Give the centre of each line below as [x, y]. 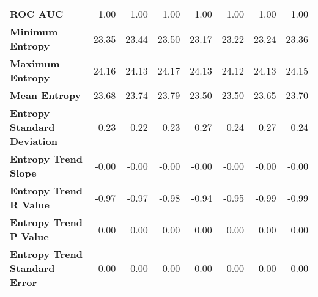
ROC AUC [37, 14]
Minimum [34, 31]
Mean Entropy [46, 95]
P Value [29, 236]
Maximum [35, 63]
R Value [30, 204]
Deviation [34, 141]
